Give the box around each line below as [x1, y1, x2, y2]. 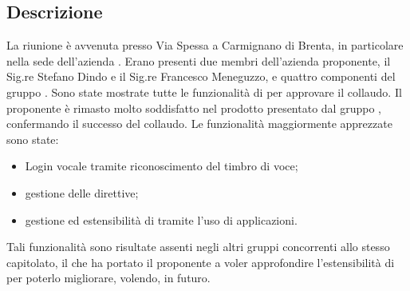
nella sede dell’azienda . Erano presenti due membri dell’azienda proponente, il [6, 52, 391, 69]
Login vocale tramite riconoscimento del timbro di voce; [25, 157, 298, 174]
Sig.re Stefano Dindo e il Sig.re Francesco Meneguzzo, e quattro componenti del [6, 68, 396, 85]
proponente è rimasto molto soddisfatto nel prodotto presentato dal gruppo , [6, 99, 381, 116]
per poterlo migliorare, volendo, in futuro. [6, 269, 211, 286]
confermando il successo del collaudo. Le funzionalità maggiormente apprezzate [6, 115, 392, 132]
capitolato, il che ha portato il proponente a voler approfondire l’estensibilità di [6, 253, 395, 270]
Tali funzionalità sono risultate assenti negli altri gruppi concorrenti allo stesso [6, 238, 390, 255]
